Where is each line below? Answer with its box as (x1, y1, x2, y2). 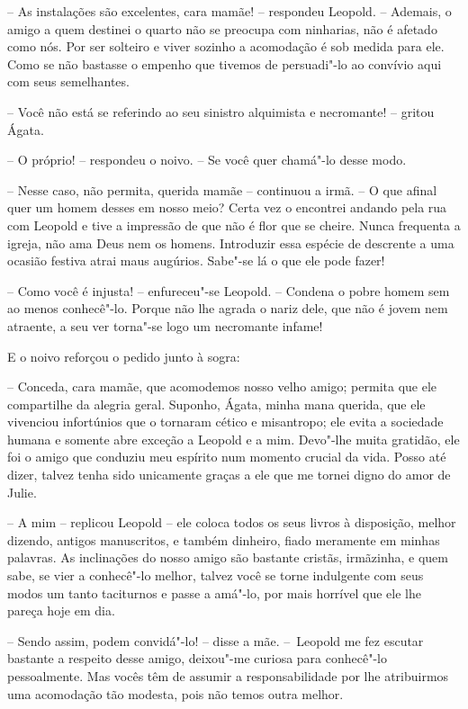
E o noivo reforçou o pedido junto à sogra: (7, 346, 240, 365)
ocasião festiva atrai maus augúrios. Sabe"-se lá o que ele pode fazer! (7, 251, 385, 270)
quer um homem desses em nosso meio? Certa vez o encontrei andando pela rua (7, 198, 447, 217)
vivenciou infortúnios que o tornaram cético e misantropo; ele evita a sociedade (7, 412, 444, 431)
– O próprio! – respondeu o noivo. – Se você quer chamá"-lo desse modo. (7, 150, 407, 169)
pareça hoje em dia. (7, 601, 115, 620)
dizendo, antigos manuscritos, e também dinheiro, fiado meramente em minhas (7, 530, 440, 549)
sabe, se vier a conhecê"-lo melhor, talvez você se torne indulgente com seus (7, 566, 424, 585)
